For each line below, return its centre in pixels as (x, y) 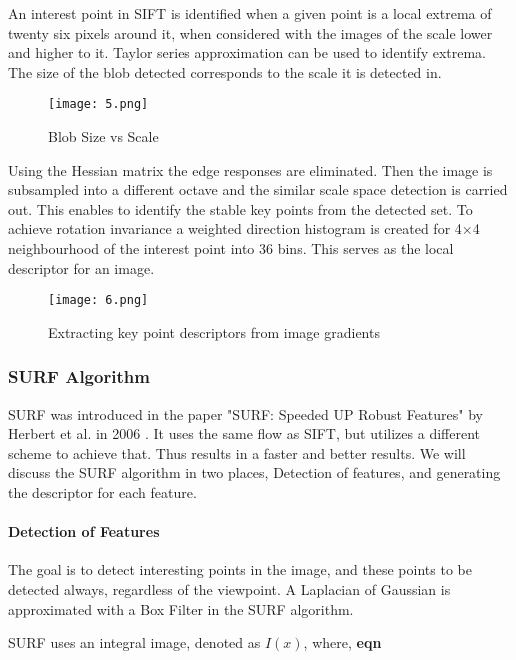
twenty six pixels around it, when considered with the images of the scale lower (250, 32)
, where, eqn (342, 642)
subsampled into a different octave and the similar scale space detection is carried (258, 189)
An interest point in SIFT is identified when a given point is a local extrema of (250, 13)
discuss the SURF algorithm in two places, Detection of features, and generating (254, 472)
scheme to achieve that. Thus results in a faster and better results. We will (237, 452)
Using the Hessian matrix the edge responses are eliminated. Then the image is (250, 169)
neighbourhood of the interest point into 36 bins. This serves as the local (231, 248)
